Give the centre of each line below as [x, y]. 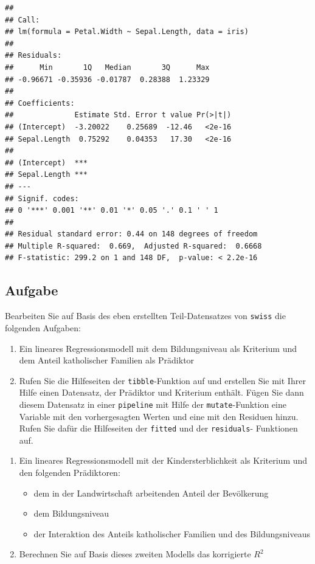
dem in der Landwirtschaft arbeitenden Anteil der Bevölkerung [151, 493]
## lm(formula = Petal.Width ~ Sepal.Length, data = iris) [127, 32]
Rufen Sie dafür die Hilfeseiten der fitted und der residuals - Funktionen [158, 428]
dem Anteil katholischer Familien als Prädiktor [107, 360]
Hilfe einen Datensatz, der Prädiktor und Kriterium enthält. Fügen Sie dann [161, 392]
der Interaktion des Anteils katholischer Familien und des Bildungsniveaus [172, 533]
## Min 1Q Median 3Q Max [107, 67]
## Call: [22, 20]
